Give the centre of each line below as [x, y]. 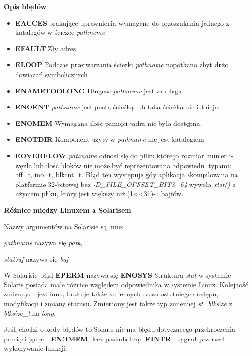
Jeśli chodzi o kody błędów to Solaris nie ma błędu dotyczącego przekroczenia [119, 329]
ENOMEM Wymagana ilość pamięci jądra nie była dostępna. [109, 123]
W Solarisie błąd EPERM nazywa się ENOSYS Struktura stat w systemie [118, 275]
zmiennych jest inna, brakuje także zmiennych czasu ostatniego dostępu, [111, 294]
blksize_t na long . [30, 313]
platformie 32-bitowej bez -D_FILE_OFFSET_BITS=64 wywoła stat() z [125, 184]
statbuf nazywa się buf [36, 258]
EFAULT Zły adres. [47, 48]
